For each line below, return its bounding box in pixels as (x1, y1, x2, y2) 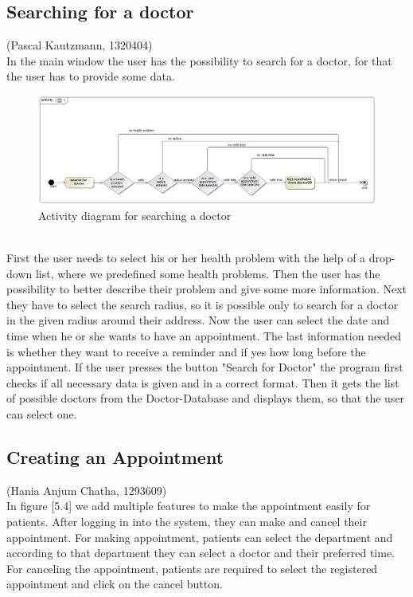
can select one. (6, 405, 77, 422)
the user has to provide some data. (6, 68, 175, 84)
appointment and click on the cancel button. (6, 575, 223, 592)
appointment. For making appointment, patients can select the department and (6, 528, 393, 545)
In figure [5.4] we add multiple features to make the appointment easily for (6, 497, 371, 514)
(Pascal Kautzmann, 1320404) (6, 37, 153, 53)
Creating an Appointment (6, 444, 224, 469)
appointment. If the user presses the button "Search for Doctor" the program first (6, 359, 403, 375)
